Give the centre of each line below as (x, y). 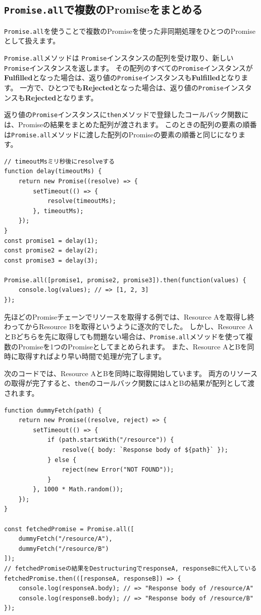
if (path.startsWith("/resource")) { (111, 440)
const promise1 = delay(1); (51, 241)
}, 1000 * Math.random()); (78, 490)
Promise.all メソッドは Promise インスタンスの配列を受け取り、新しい (119, 58)
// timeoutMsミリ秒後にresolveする (60, 161)
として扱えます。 (32, 41)
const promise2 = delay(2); (51, 251)
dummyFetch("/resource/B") (64, 549)
